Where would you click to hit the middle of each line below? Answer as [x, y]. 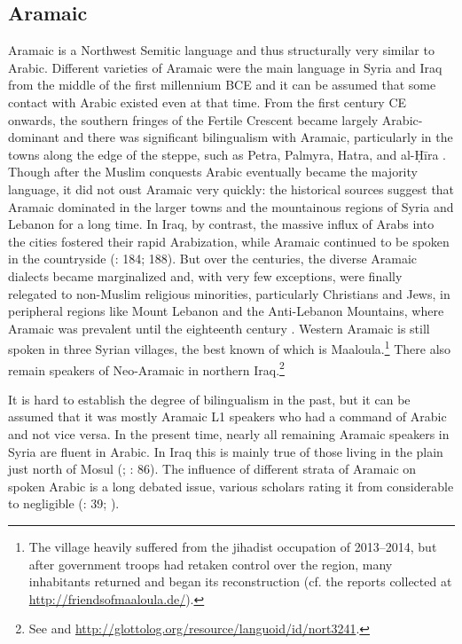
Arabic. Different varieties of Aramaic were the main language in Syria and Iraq [225, 67]
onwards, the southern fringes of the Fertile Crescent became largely [193, 119]
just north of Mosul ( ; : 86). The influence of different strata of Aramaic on [212, 469]
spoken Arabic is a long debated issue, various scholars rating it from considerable [231, 486]
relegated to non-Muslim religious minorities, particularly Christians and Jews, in [229, 293]
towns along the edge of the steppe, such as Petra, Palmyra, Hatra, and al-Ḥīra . [227, 154]
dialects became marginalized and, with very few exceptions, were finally [205, 275]
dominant [34, 137]
